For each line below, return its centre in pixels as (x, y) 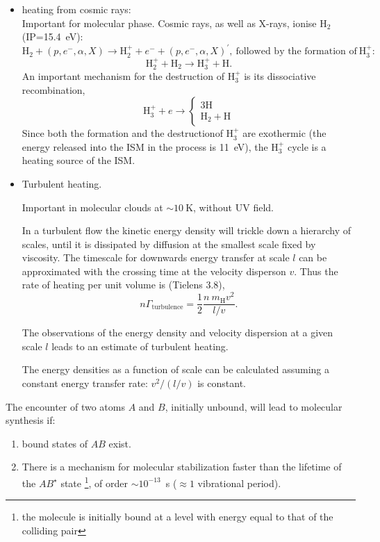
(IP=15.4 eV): (52, 36)
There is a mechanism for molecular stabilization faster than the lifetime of (182, 467)
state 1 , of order (94, 482)
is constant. (222, 383)
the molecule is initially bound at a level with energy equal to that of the (177, 517)
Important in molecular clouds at (92, 207)
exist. (120, 443)
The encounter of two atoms (65, 406)
